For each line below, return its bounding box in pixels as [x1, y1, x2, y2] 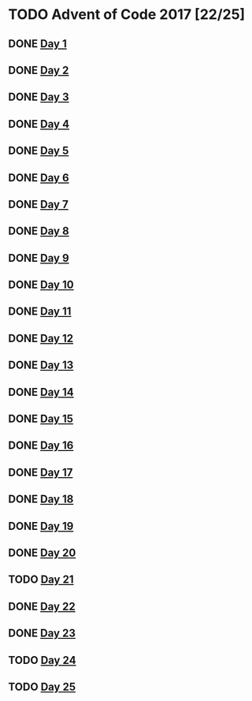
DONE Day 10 [8, 278, 74, 292]
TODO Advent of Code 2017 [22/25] [8, 6, 246, 24]
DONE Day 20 [8, 546, 76, 559]
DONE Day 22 [8, 599, 76, 613]
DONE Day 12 [8, 331, 73, 345]
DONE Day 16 [8, 439, 74, 453]
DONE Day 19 [8, 519, 74, 533]
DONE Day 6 [8, 171, 69, 185]
